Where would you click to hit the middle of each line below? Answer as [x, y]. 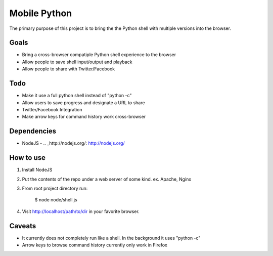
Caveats [23, 226]
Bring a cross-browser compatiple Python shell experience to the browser [99, 55]
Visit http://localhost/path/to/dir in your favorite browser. [81, 211]
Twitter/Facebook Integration [52, 109]
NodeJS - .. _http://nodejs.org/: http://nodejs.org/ [73, 143]
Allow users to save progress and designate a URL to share [83, 102]
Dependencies [33, 131]
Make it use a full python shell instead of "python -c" [77, 96]
